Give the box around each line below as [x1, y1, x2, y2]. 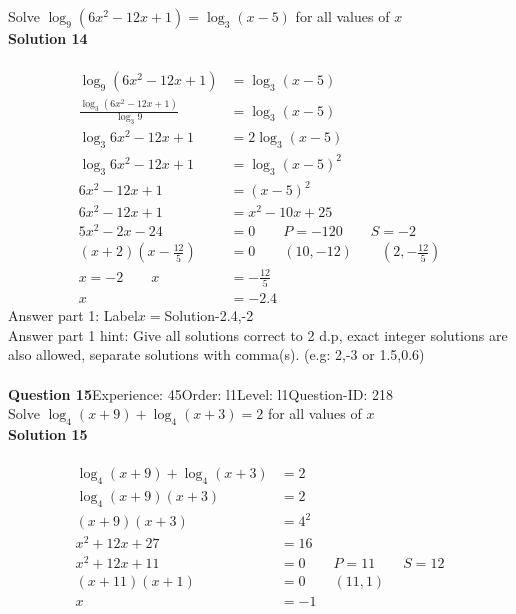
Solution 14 [8, 28, 88, 48]
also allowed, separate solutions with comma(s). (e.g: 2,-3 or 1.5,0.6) [8, 344, 425, 365]
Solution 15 [8, 424, 88, 445]
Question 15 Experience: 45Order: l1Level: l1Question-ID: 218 [8, 383, 393, 404]
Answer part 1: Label [8, 305, 138, 326]
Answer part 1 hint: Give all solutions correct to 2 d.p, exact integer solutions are [8, 324, 508, 345]
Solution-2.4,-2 [164, 305, 254, 326]
